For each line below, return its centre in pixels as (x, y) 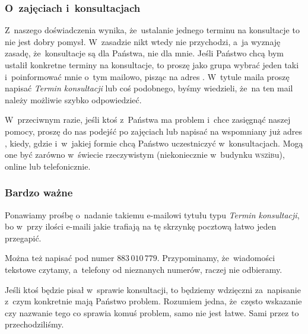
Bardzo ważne (39, 193)
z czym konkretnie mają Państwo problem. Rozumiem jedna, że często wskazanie (153, 301)
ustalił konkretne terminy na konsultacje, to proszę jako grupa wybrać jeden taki (152, 65)
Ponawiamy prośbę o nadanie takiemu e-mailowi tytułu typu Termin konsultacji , (152, 214)
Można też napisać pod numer (60, 258)
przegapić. (23, 238)
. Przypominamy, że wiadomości (216, 258)
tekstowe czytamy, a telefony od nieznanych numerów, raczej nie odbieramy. (144, 269)
